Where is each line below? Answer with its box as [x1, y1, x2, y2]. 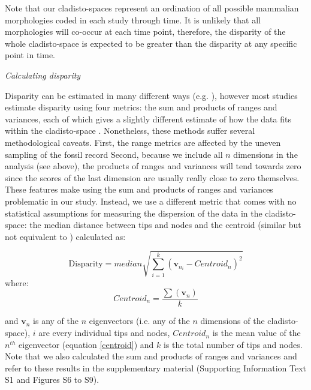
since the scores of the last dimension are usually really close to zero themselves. [5, 171, 300, 184]
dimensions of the [200, 314, 265, 327]
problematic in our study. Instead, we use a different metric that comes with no [5, 194, 297, 207]
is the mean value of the [212, 326, 301, 339]
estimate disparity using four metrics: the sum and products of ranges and [5, 101, 277, 113]
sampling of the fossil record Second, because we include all [5, 148, 223, 160]
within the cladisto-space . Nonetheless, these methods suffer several [5, 124, 255, 137]
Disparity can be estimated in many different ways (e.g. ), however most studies [5, 89, 298, 101]
